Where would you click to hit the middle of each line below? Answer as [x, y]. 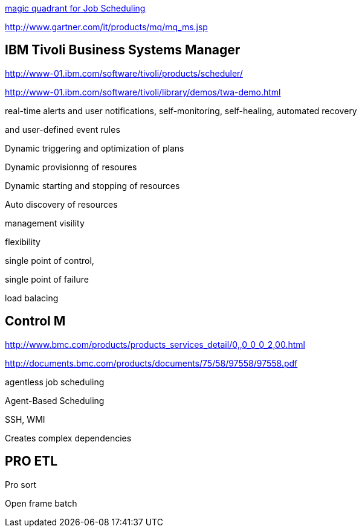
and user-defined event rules [63, 129]
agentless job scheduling [55, 382]
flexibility [23, 242]
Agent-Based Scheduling [55, 400]
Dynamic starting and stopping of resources [92, 185]
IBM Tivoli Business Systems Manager [123, 50]
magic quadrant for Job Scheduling [75, 8]
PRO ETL [31, 461]
